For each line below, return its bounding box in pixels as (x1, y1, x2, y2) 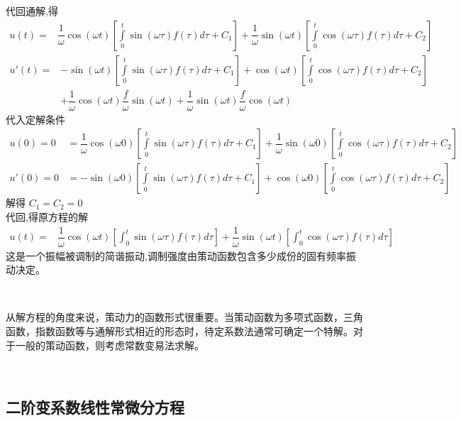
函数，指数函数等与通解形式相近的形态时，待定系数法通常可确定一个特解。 (6, 324, 353, 339)
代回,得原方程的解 (6, 209, 88, 224)
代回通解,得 (6, 4, 58, 18)
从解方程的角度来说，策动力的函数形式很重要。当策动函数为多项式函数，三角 (6, 310, 363, 324)
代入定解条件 (6, 111, 65, 126)
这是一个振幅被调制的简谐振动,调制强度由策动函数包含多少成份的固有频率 (6, 248, 346, 263)
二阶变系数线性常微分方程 (6, 396, 184, 418)
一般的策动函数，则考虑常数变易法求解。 (15, 337, 204, 352)
